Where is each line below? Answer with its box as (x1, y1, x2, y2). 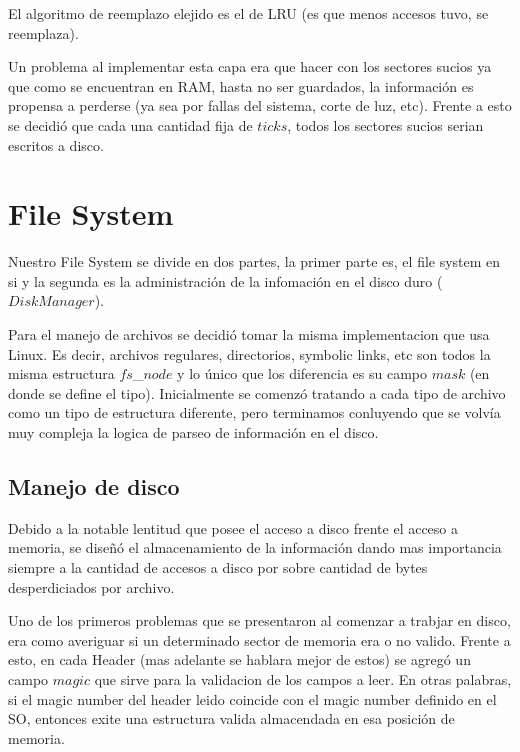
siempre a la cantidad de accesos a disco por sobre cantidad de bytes (8, 557, 428, 578)
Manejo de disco (8, 471, 180, 502)
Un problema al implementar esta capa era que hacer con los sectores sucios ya (8, 56, 492, 77)
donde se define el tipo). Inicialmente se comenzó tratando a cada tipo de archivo (8, 382, 506, 403)
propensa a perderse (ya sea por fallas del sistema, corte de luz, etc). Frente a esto (8, 95, 512, 116)
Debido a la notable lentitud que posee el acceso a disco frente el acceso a (8, 517, 459, 538)
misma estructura (8, 363, 115, 384)
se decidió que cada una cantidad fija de (8, 114, 253, 135)
